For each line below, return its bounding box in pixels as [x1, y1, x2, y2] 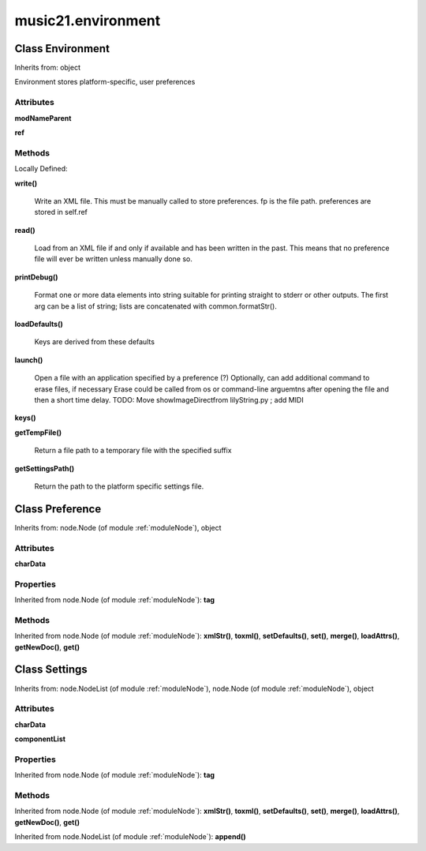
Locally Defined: [14, 164, 68, 174]
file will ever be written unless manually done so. [34, 254, 192, 264]
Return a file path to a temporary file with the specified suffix [34, 446, 232, 455]
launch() [14, 355, 43, 365]
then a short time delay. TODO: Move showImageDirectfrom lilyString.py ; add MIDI [34, 395, 304, 404]
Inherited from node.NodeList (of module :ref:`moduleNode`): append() [14, 832, 246, 842]
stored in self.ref [34, 208, 88, 217]
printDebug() [14, 272, 58, 282]
